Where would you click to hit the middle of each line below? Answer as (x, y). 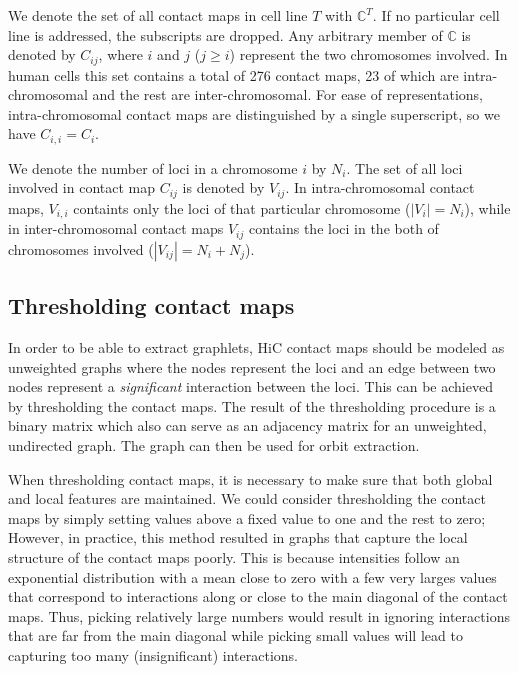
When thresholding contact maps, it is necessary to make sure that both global (250, 478)
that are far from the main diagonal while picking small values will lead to (235, 635)
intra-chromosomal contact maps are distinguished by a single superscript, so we (254, 113)
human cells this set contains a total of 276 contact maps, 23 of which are (233, 74)
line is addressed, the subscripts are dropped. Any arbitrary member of (225, 34)
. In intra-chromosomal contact (380, 187)
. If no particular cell (436, 15)
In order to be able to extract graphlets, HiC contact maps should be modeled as (256, 347)
